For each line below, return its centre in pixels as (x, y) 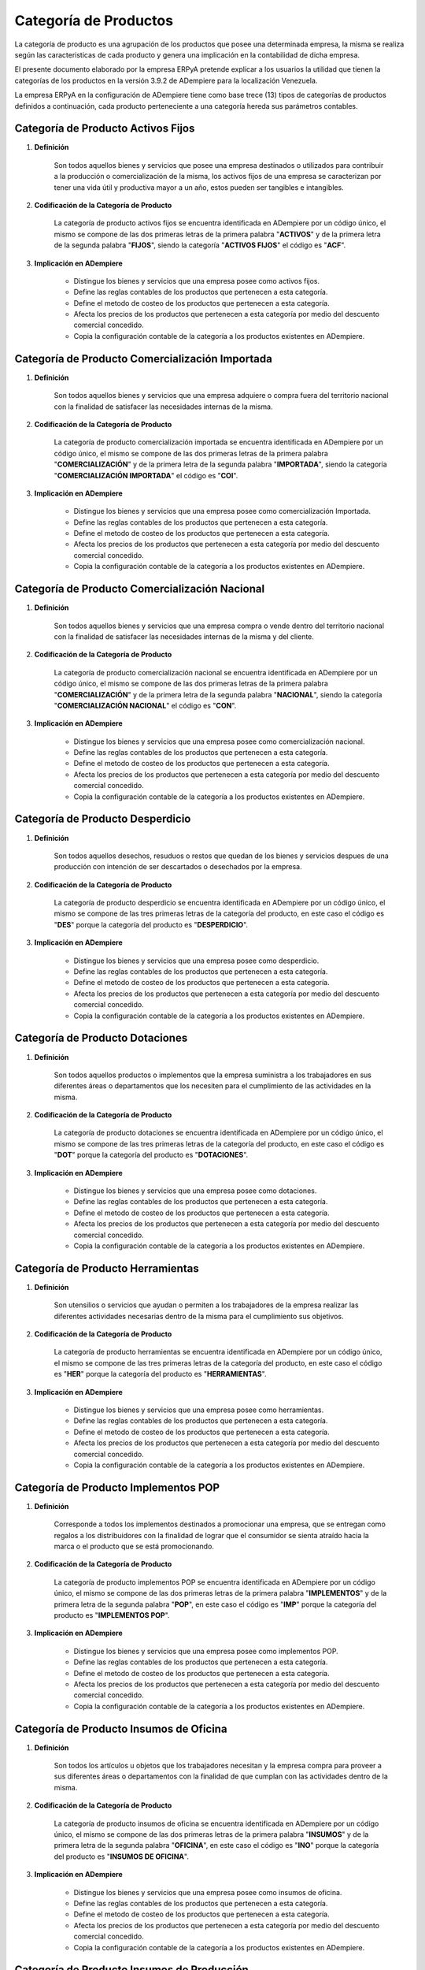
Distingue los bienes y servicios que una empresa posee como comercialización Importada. (222, 511)
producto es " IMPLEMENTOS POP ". (112, 1615)
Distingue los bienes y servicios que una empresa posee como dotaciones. (195, 1191)
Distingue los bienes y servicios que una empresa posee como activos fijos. (197, 281)
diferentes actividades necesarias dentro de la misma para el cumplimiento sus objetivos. (199, 1316)
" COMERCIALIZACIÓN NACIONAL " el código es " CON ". (145, 705)
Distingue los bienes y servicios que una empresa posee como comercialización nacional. (219, 742)
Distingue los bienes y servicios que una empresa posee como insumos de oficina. (208, 1892)
